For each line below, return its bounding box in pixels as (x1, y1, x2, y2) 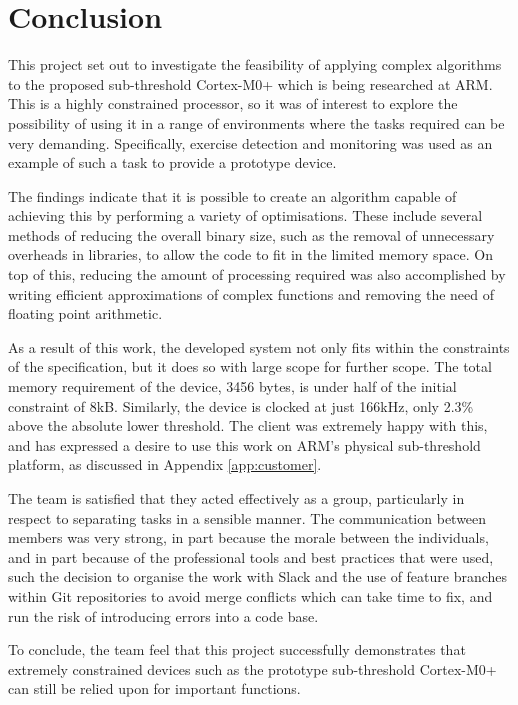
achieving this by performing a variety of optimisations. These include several (8, 205, 483, 226)
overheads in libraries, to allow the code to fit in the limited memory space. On (8, 244, 493, 265)
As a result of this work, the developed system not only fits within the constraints (8, 336, 510, 357)
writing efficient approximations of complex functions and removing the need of (8, 283, 495, 304)
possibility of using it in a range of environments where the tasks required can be (8, 112, 505, 133)
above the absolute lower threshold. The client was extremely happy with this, (8, 415, 488, 436)
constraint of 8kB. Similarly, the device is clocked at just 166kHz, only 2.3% (8, 395, 474, 416)
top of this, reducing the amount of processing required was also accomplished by (8, 264, 506, 285)
